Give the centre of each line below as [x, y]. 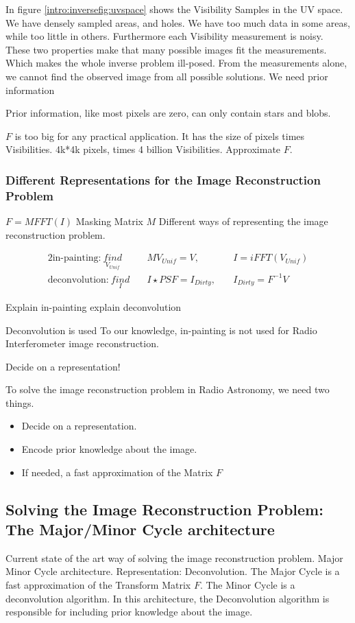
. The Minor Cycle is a [247, 585]
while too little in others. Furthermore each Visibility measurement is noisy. [164, 36]
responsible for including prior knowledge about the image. [129, 612]
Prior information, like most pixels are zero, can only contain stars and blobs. [168, 113]
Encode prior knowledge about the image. [109, 449]
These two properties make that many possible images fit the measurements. [166, 49]
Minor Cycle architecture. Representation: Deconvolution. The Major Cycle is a [173, 571]
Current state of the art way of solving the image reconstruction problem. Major [174, 557]
